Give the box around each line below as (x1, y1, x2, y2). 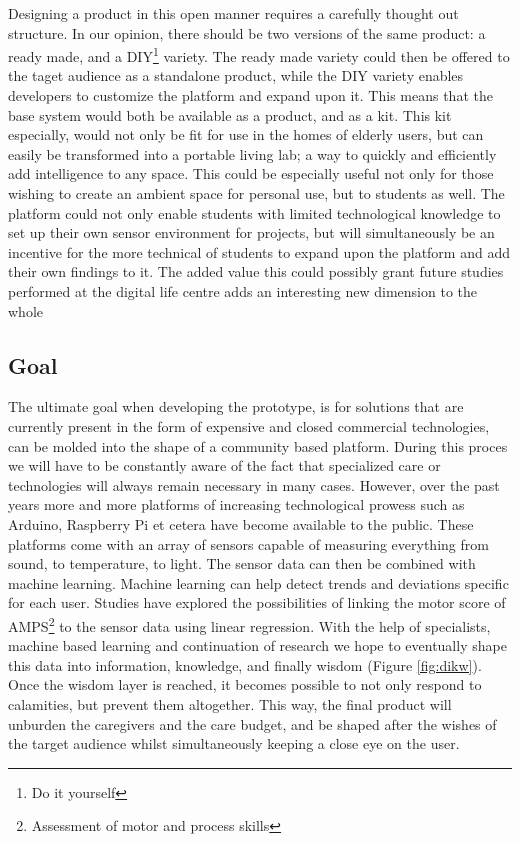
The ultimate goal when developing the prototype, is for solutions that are (8, 396, 464, 417)
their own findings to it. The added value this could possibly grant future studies (8, 261, 504, 282)
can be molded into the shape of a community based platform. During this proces (8, 435, 508, 456)
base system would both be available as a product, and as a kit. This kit (8, 104, 452, 125)
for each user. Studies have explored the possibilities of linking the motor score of (8, 592, 506, 613)
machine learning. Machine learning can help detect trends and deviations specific (8, 572, 509, 593)
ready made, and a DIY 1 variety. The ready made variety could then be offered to (8, 43, 510, 66)
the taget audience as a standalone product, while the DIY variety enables (8, 65, 464, 86)
